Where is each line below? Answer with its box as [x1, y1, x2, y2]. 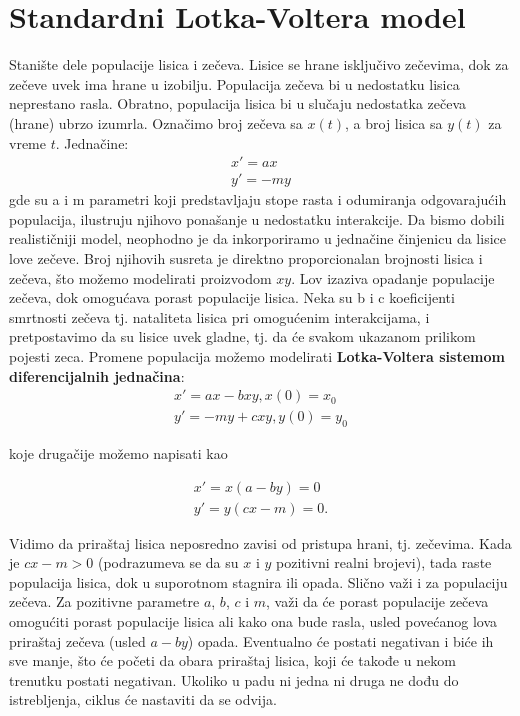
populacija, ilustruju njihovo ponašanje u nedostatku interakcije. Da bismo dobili [9, 208, 505, 229]
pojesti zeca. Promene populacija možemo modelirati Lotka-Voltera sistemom [9, 345, 505, 366]
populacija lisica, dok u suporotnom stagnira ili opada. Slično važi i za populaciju [9, 571, 508, 592]
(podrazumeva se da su [97, 552, 239, 573]
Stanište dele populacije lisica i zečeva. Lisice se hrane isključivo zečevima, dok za [9, 54, 509, 75]
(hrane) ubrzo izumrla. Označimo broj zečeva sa [9, 112, 303, 133]
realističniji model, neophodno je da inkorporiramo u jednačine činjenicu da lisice [9, 228, 506, 249]
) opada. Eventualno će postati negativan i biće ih [187, 630, 494, 651]
